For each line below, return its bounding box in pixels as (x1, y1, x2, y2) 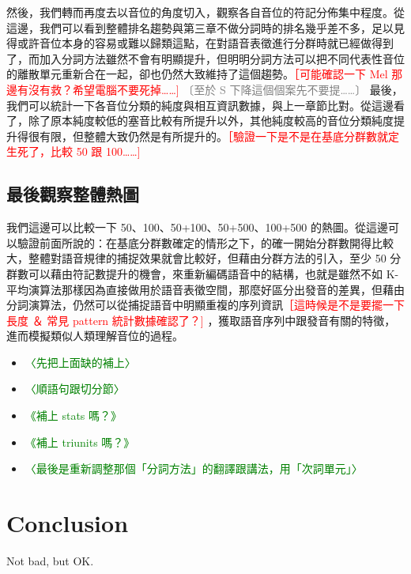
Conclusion (6, 507, 129, 539)
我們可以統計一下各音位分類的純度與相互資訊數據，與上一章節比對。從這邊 (6, 96, 394, 113)
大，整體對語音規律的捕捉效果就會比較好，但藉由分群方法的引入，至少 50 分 (6, 250, 402, 266)
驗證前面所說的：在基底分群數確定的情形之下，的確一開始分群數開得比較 (17, 234, 394, 251)
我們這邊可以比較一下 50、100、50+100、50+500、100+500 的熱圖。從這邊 (6, 219, 388, 236)
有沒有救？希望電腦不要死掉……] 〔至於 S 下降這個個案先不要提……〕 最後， (17, 81, 403, 97)
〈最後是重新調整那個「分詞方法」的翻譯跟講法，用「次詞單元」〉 (25, 460, 363, 477)
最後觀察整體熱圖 (6, 182, 139, 206)
